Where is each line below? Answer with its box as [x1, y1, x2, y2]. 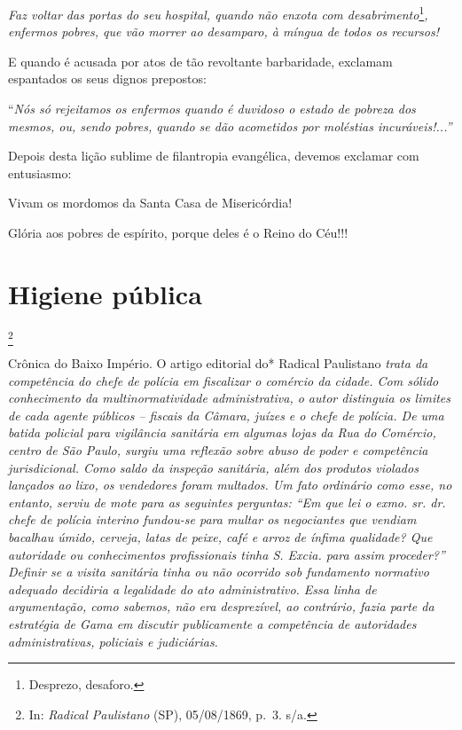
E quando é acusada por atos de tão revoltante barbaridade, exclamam [8, 51, 393, 70]
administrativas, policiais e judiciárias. [8, 632, 218, 650]
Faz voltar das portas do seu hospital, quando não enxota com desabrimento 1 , [8, 3, 428, 23]
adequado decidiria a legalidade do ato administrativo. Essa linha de [8, 579, 377, 598]
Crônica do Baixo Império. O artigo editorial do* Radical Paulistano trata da [8, 354, 428, 373]
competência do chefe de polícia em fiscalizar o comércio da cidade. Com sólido [8, 371, 439, 389]
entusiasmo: [8, 163, 72, 182]
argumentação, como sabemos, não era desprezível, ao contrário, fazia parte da [8, 597, 435, 616]
